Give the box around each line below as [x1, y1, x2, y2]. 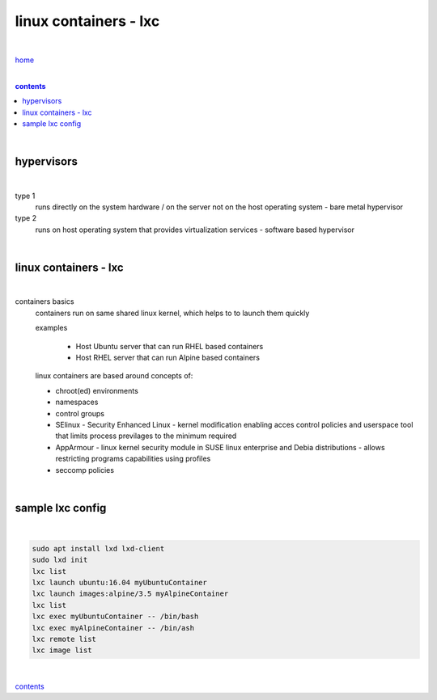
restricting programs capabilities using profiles [55, 453, 211, 464]
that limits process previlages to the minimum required [55, 431, 237, 441]
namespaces [55, 397, 99, 407]
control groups [55, 408, 105, 418]
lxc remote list [32, 635, 97, 643]
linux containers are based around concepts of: [35, 371, 193, 381]
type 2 [15, 213, 36, 223]
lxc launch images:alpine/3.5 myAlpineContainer [32, 589, 229, 598]
